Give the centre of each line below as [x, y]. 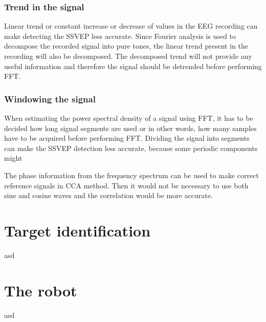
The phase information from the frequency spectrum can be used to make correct [131, 175]
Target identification [77, 230]
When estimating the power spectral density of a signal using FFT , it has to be [129, 118]
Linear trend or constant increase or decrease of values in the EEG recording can [131, 26]
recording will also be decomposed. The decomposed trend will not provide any [128, 56]
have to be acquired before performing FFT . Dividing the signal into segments [127, 138]
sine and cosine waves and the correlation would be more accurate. [108, 195]
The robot [41, 290]
